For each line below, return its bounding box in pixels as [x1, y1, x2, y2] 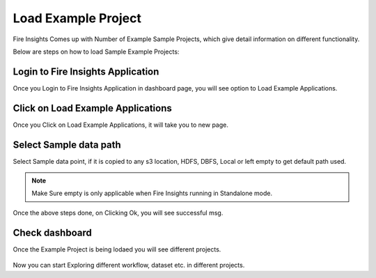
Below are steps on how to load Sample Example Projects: [13, 47, 180, 56]
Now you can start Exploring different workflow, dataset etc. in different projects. [13, 261, 245, 270]
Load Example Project [13, 10, 142, 26]
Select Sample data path [13, 139, 121, 150]
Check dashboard [13, 226, 92, 238]
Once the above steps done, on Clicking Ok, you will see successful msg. [13, 208, 224, 217]
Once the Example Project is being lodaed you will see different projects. [13, 245, 221, 254]
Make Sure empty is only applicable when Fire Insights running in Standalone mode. [31, 189, 273, 198]
